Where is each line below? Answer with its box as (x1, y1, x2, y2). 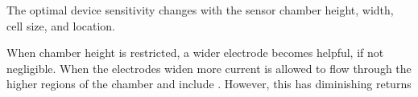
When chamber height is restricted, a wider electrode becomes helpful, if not (6, 44, 384, 61)
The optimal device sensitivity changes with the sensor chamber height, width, (6, 2, 394, 18)
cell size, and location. (6, 17, 116, 34)
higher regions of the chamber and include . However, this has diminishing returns (6, 75, 412, 92)
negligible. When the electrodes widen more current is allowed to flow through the (6, 59, 412, 76)
